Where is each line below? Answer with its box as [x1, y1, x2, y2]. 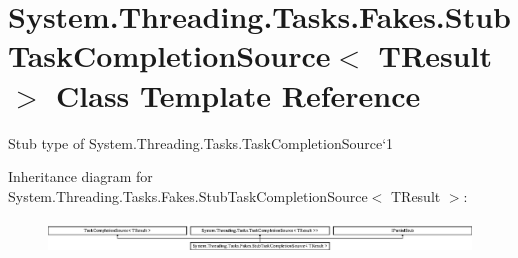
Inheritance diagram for [8, 166, 153, 187]
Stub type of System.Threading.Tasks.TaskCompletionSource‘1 [8, 132, 394, 153]
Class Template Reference [56, 74, 421, 115]
